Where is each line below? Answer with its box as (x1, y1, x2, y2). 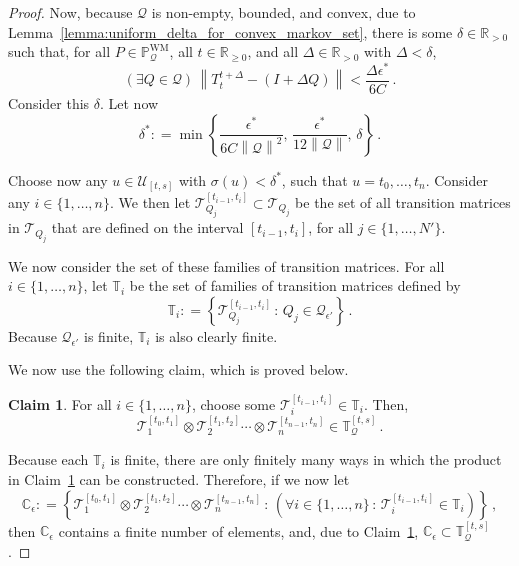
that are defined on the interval (51, 217, 244, 238)
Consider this (8, 92, 90, 113)
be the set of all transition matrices (295, 191, 511, 212)
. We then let (109, 191, 191, 212)
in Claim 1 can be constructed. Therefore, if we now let (8, 469, 350, 490)
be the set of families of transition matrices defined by (129, 275, 461, 296)
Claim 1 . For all (8, 393, 112, 414)
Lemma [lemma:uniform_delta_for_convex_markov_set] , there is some (8, 21, 453, 42)
